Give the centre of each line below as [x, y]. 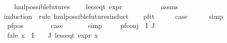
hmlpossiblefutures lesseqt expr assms [96, 6]
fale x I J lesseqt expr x [53, 35]
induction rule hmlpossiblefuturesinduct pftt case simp [114, 16]
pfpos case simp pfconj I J [81, 25]
